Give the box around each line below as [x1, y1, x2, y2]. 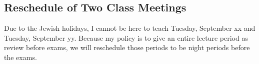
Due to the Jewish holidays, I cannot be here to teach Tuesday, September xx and [4, 23, 255, 33]
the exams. [4, 52, 37, 62]
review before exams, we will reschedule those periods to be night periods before [4, 42, 250, 53]
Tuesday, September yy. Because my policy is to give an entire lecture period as [4, 32, 248, 43]
